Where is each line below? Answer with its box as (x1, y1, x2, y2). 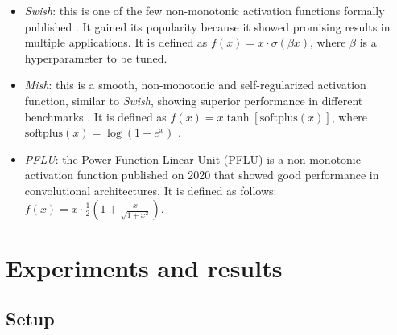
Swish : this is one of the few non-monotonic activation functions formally (24, 2, 385, 18)
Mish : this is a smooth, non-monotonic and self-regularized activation (24, 76, 366, 93)
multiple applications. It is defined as (24, 34, 208, 51)
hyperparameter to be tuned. (24, 49, 167, 66)
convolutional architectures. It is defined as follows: (24, 182, 277, 198)
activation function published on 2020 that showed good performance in (24, 166, 379, 183)
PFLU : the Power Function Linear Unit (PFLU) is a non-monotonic (24, 150, 361, 167)
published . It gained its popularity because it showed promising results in (24, 18, 391, 35)
